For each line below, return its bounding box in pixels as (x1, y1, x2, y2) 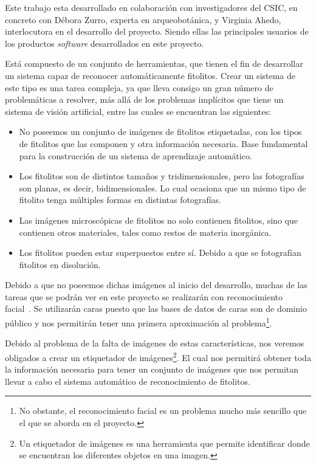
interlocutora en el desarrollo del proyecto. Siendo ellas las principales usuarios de (5, 25, 309, 38)
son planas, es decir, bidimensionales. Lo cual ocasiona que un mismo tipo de (19, 181, 306, 194)
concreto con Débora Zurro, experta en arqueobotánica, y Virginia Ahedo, (5, 13, 281, 26)
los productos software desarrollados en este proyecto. (5, 36, 204, 49)
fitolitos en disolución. (19, 258, 101, 270)
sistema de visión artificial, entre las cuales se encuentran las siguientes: (5, 105, 271, 117)
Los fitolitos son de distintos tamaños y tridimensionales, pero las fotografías (19, 170, 304, 182)
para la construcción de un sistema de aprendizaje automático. (19, 149, 252, 162)
